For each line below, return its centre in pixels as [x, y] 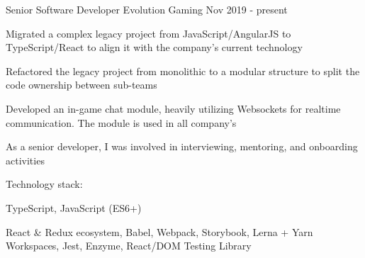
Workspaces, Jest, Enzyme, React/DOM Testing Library [129, 246]
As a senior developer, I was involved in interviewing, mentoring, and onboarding [182, 146]
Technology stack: [44, 184]
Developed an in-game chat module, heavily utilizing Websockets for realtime [173, 108]
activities [25, 160]
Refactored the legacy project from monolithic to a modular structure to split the [183, 71]
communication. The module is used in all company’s [121, 122]
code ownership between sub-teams [82, 85]
